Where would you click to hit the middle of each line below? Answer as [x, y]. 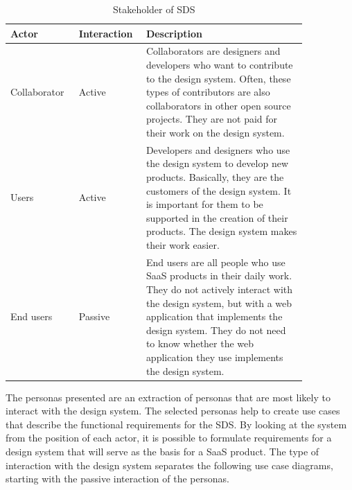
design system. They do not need [216, 330]
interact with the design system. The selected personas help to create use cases [173, 411]
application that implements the [214, 316]
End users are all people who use [215, 262]
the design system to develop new [217, 163]
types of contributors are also [208, 92]
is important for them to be [204, 204]
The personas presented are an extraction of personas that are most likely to [168, 397]
